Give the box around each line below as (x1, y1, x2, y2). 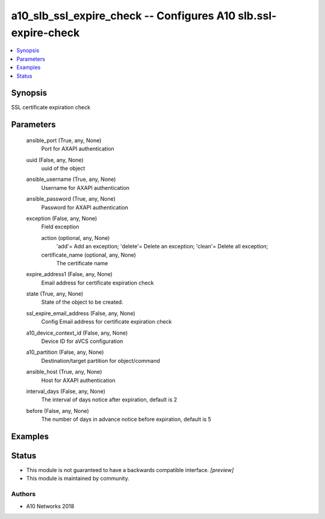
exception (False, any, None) (26, 215, 97, 222)
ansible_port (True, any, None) (26, 136, 102, 144)
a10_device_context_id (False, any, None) (26, 329, 128, 336)
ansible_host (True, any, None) (26, 368, 102, 376)
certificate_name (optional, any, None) (41, 251, 137, 259)
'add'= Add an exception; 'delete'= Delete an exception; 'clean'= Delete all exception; (56, 243, 268, 250)
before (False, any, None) (26, 407, 90, 414)
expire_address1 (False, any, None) (26, 271, 113, 278)
